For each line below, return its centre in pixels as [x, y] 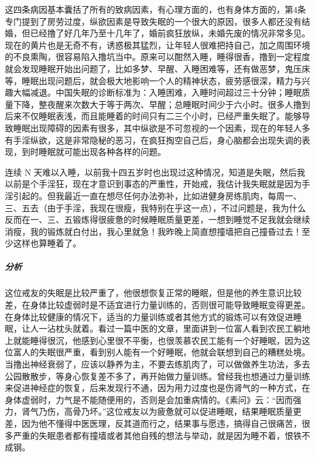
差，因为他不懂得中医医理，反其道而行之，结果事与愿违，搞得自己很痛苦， [153, 423]
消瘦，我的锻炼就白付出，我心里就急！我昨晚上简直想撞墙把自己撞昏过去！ [153, 231]
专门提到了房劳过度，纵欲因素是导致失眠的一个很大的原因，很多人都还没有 [153, 21]
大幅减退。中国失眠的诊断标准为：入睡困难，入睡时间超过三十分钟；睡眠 [157, 92]
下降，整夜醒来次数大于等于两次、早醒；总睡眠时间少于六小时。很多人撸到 [161, 104]
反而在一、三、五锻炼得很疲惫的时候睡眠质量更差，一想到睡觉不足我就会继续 [157, 219]
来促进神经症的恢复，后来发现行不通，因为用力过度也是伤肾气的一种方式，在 [157, 388]
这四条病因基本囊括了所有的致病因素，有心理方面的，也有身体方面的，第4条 [155, 9]
